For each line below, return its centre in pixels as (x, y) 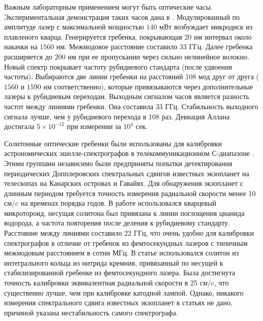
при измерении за (94, 126)
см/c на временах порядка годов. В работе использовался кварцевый (110, 203)
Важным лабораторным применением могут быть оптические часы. (108, 7)
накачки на (21, 46)
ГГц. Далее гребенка (221, 46)
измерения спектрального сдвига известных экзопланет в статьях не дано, (118, 302)
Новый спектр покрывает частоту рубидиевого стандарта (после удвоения (118, 66)
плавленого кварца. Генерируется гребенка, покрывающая (93, 36)
